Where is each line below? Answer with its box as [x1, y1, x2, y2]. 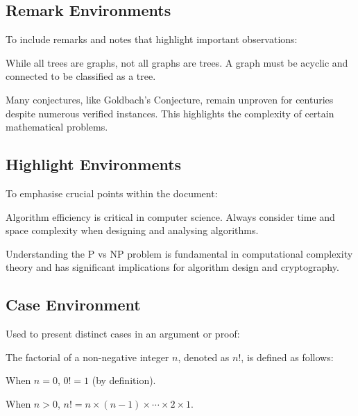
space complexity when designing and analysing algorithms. [6, 223, 259, 238]
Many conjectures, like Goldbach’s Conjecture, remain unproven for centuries [6, 92, 334, 106]
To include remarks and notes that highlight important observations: [6, 32, 298, 47]
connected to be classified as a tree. [6, 69, 156, 83]
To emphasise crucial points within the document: [6, 185, 218, 200]
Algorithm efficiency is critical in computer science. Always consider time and [6, 209, 335, 224]
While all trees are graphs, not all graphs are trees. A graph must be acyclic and [6, 55, 348, 69]
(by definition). [92, 373, 156, 388]
